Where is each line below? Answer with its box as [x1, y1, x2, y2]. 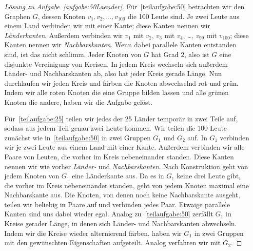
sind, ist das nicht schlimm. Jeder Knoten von [4, 49, 141, 59]
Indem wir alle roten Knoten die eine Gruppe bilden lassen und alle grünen [4, 87, 229, 97]
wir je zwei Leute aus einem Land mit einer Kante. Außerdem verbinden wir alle [4, 142, 245, 152]
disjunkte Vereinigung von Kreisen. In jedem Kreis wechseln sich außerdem [4, 58, 228, 69]
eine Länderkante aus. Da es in [72, 171, 164, 181]
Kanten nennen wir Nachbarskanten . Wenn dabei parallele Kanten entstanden [4, 39, 236, 50]
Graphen [4, 11, 31, 21]
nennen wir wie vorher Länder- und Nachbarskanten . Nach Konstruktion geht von [4, 161, 248, 171]
